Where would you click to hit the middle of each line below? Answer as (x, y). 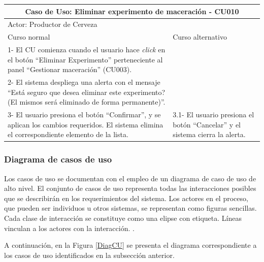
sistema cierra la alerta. (209, 134)
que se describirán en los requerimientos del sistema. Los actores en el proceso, (126, 198)
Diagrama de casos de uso (58, 159)
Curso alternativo (200, 37)
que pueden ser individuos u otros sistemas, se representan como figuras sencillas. (130, 208)
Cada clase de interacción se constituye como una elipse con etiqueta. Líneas (123, 218)
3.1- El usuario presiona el (213, 114)
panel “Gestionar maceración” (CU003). (70, 69)
